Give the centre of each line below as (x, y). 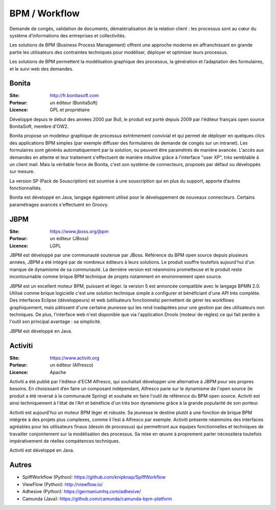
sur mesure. (22, 172)
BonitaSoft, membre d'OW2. (39, 126)
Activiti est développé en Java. (42, 450)
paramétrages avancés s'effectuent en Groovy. (59, 204)
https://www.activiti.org (75, 358)
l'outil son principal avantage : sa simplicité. (55, 321)
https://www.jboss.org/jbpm (79, 231)
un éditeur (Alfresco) (72, 365)
